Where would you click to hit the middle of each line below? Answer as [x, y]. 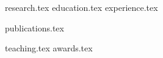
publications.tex [34, 27]
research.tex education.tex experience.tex [81, 7]
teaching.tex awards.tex [49, 48]
